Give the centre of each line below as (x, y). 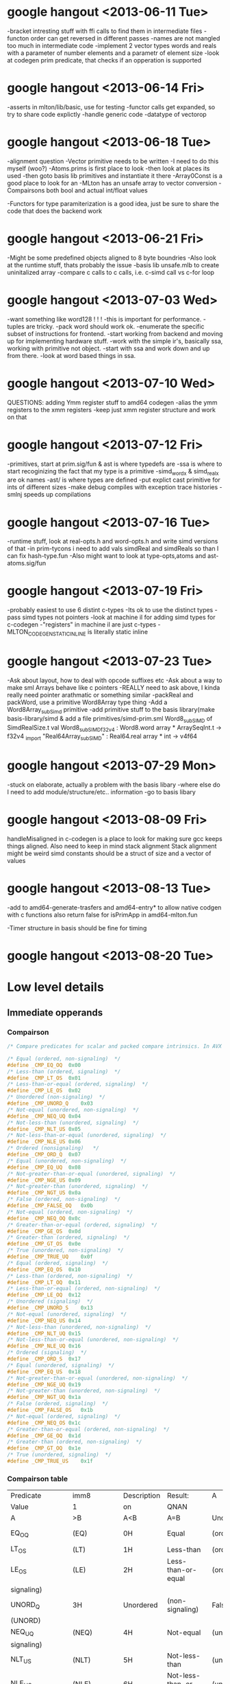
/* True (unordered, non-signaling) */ (66, 1250)
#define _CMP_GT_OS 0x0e (44, 1244)
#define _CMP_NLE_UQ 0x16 (44, 1346)
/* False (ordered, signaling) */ (58, 1404)
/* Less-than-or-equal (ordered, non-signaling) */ (84, 1289)
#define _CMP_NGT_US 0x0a (44, 1193)
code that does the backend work (55, 211)
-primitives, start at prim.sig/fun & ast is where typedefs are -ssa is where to (115, 464)
